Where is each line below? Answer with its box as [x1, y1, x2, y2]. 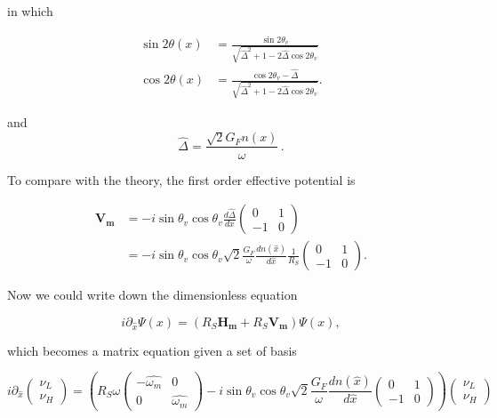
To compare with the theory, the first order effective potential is [7, 170, 356, 189]
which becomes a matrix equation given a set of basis [7, 341, 297, 359]
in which [7, 2, 53, 20]
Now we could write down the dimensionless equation [7, 285, 298, 304]
